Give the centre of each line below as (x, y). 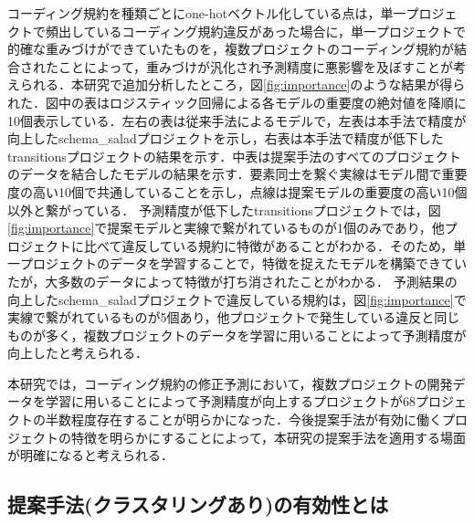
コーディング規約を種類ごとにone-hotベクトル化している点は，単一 (207, 13)
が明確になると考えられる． (90, 455)
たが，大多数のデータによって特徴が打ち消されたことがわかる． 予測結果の (232, 281)
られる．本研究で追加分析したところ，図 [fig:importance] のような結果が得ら (242, 84)
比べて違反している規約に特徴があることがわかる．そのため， (269, 245)
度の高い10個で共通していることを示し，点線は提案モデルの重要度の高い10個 (237, 191)
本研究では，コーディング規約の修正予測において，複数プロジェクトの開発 (230, 383)
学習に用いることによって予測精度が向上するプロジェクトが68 (230, 401)
